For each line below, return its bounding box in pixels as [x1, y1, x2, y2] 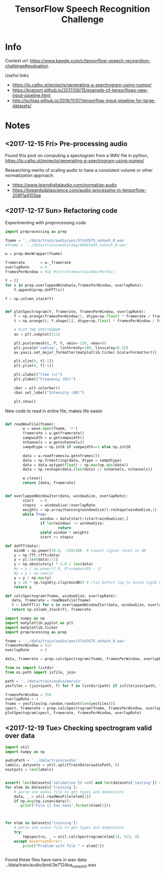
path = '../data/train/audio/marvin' [5, 679, 82, 684]
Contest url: [5, 57, 29, 63]
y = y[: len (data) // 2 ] [14, 557, 58, 562]
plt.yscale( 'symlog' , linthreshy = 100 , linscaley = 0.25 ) [14, 345, 129, 350]
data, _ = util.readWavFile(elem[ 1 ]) [14, 794, 91, 799]
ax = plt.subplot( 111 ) [14, 332, 60, 337]
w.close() [23, 476, 43, 481]
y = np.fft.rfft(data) [14, 553, 60, 557]
